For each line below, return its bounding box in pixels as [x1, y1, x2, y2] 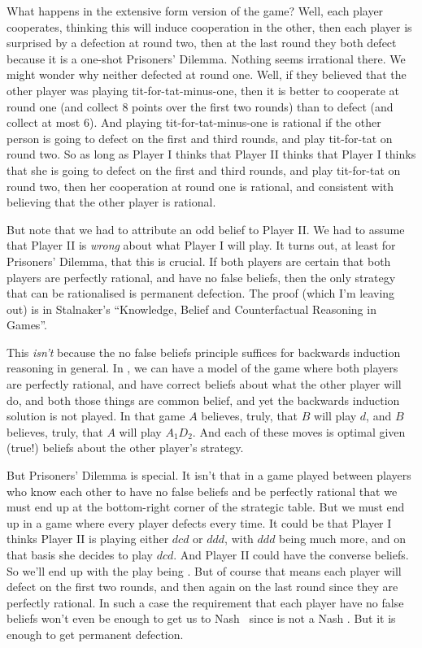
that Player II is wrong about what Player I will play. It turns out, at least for [7, 237, 396, 254]
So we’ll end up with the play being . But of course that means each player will [7, 562, 402, 579]
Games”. [7, 316, 47, 333]
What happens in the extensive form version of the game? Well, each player [7, 2, 384, 19]
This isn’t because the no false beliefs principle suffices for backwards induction [7, 343, 401, 360]
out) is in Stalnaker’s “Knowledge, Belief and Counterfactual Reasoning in [7, 300, 376, 317]
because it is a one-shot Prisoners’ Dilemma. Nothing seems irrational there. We [7, 50, 406, 67]
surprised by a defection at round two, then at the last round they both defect [7, 34, 397, 51]
